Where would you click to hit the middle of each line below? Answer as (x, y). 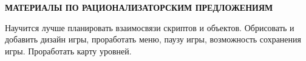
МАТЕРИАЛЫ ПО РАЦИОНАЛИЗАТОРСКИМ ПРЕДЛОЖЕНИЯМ (139, 7)
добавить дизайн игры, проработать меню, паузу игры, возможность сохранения (153, 39)
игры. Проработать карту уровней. (68, 51)
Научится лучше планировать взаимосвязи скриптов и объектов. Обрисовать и (150, 27)
